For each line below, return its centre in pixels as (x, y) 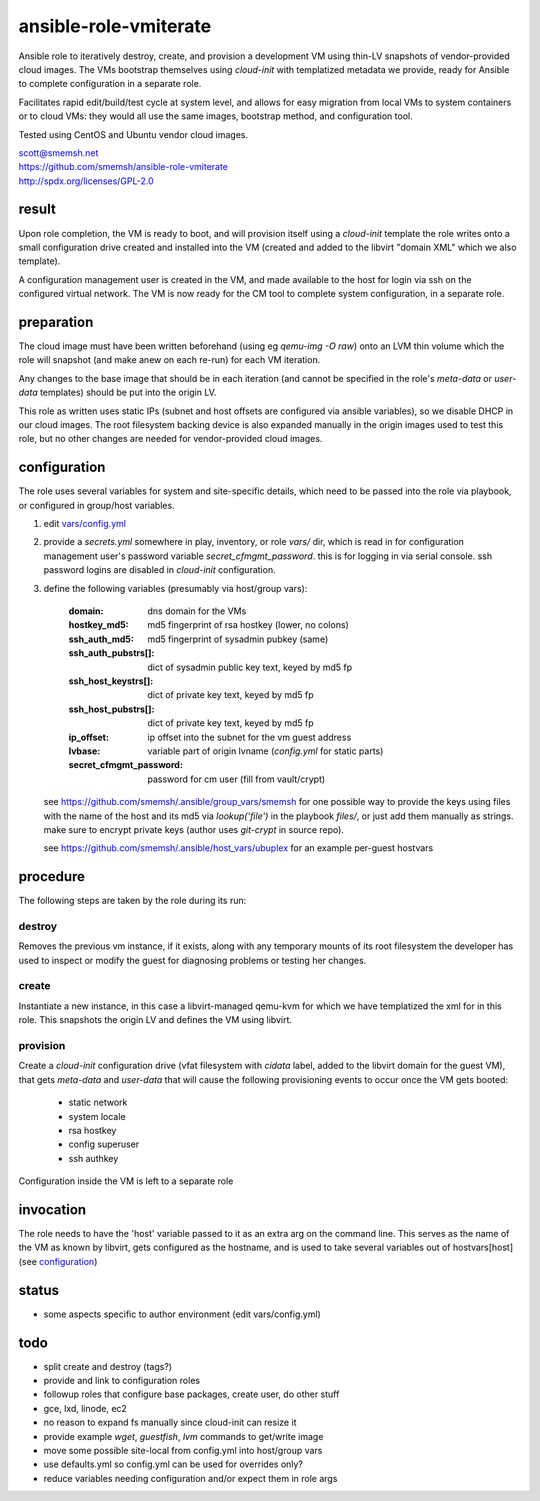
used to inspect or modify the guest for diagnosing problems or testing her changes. (192, 960)
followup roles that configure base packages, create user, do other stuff (191, 1394)
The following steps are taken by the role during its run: (132, 901)
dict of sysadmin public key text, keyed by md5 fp (250, 667)
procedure (51, 876)
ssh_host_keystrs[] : (111, 681)
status (39, 1290)
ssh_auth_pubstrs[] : (111, 653)
